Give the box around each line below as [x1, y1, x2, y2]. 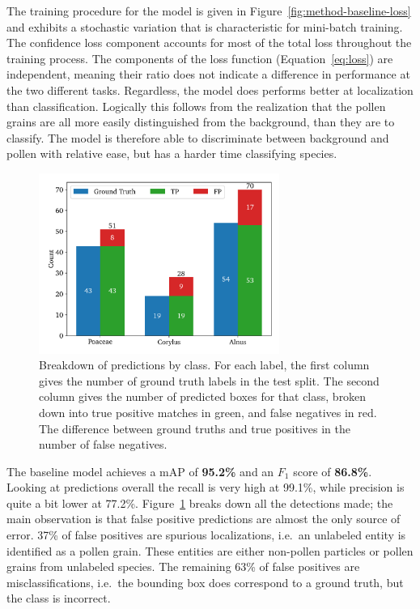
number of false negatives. [39, 436, 168, 453]
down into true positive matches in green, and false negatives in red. [39, 403, 377, 420]
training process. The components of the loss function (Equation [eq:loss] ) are [6, 49, 393, 66]
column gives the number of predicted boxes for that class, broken [39, 388, 367, 405]
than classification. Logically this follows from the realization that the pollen [6, 97, 386, 114]
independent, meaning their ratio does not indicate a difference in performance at [6, 66, 410, 83]
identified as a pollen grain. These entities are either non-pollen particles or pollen [6, 542, 414, 559]
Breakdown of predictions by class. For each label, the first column [39, 356, 370, 373]
